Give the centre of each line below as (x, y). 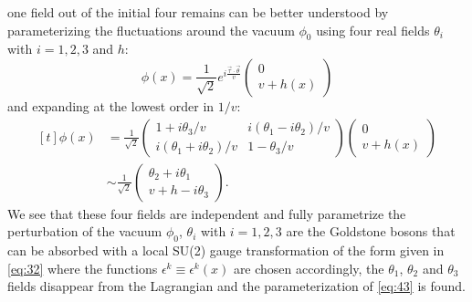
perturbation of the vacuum (85, 231)
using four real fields (373, 30)
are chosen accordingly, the (309, 268)
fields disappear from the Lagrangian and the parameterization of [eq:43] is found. (236, 286)
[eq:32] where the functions (83, 268)
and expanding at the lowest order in (111, 105)
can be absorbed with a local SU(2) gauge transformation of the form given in (226, 250)
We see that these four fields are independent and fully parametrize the (207, 213)
